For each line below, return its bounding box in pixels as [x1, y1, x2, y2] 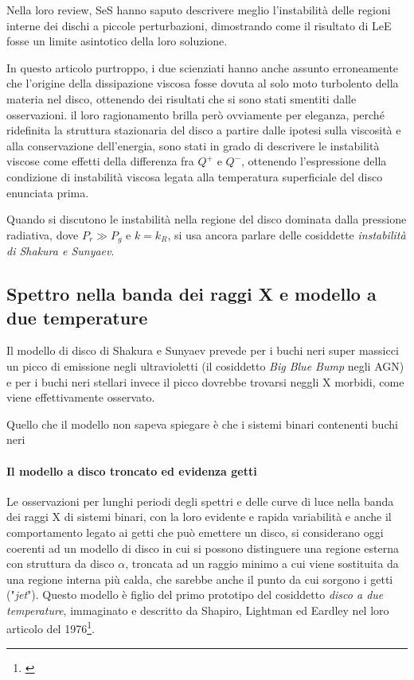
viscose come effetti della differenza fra [6, 153, 194, 169]
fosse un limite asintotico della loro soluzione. [6, 33, 228, 49]
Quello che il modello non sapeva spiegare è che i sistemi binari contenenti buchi [6, 415, 398, 432]
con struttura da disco [6, 555, 115, 572]
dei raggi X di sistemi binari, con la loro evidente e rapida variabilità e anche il [6, 508, 392, 525]
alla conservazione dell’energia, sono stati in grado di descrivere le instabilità [6, 137, 380, 153]
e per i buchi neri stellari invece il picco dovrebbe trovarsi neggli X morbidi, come [6, 373, 404, 390]
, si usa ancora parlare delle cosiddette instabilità [167, 226, 406, 243]
